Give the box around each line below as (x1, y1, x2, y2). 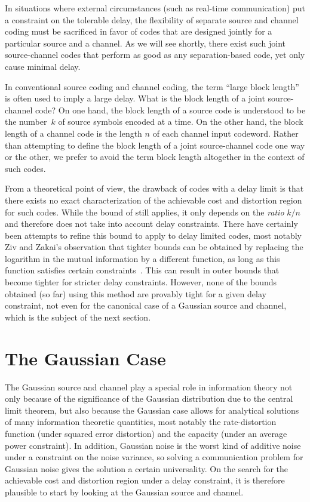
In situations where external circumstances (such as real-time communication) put (5, 2, 306, 14)
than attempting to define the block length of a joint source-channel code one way (5, 138, 305, 151)
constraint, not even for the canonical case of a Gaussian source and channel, (5, 299, 287, 312)
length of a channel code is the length (5, 127, 142, 139)
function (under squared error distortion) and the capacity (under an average (5, 427, 287, 439)
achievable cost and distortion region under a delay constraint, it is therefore (5, 474, 285, 486)
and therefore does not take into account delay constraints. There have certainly (5, 217, 298, 230)
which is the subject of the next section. (5, 310, 151, 323)
